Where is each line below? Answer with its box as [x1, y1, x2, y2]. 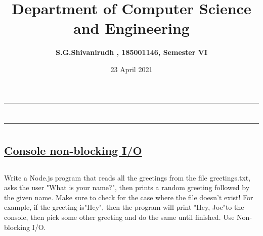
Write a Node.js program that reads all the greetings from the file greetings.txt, [4, 172, 251, 183]
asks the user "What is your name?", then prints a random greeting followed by [4, 182, 250, 193]
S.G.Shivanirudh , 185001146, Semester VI [55, 47, 208, 57]
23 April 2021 [110, 64, 153, 74]
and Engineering [73, 18, 190, 38]
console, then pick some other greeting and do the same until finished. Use [4, 212, 235, 222]
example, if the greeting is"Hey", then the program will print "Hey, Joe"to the [4, 202, 244, 212]
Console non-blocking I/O [4, 142, 142, 158]
